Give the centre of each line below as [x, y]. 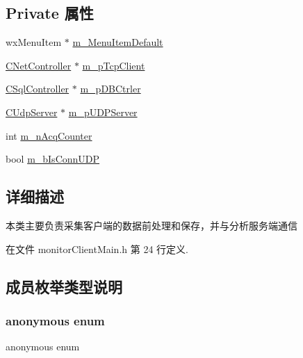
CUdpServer [32, 112]
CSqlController [38, 89]
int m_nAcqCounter [49, 135]
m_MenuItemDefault [118, 42]
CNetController [39, 65]
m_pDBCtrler [110, 89]
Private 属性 [50, 13]
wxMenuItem [34, 42]
